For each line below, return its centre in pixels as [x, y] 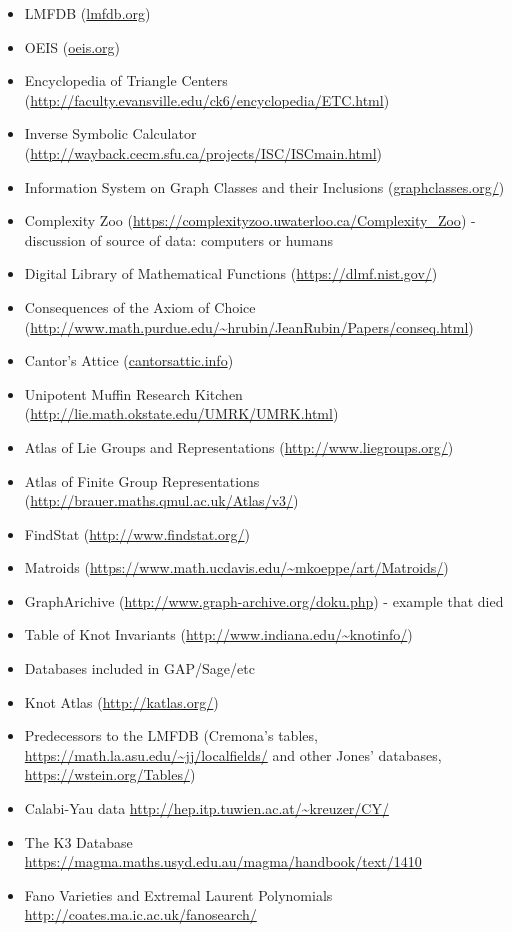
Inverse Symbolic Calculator [110, 133]
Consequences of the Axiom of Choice [140, 306]
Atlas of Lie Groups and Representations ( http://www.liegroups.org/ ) [239, 446]
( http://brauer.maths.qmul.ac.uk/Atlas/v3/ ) [161, 500]
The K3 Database [78, 841]
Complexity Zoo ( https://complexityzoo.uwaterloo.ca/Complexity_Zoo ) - [250, 220]
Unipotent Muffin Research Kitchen [133, 393]
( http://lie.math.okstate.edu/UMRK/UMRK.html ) [181, 413]
